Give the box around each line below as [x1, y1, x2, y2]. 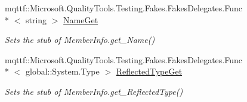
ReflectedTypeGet [116, 65, 183, 78]
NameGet [63, 13, 98, 26]
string [25, 13, 47, 26]
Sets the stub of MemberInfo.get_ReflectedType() [5, 85, 183, 97]
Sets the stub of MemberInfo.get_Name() [5, 33, 155, 46]
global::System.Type [25, 65, 100, 78]
